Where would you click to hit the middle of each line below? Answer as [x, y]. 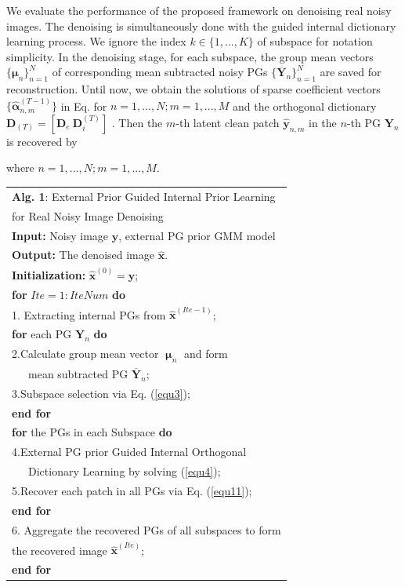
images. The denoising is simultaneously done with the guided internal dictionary [201, 26]
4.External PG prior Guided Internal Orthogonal [129, 452]
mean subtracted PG [78, 373]
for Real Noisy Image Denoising [88, 215]
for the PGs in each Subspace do [92, 432]
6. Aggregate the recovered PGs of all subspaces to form [146, 529]
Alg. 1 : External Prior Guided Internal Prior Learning [144, 196]
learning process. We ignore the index [96, 41]
